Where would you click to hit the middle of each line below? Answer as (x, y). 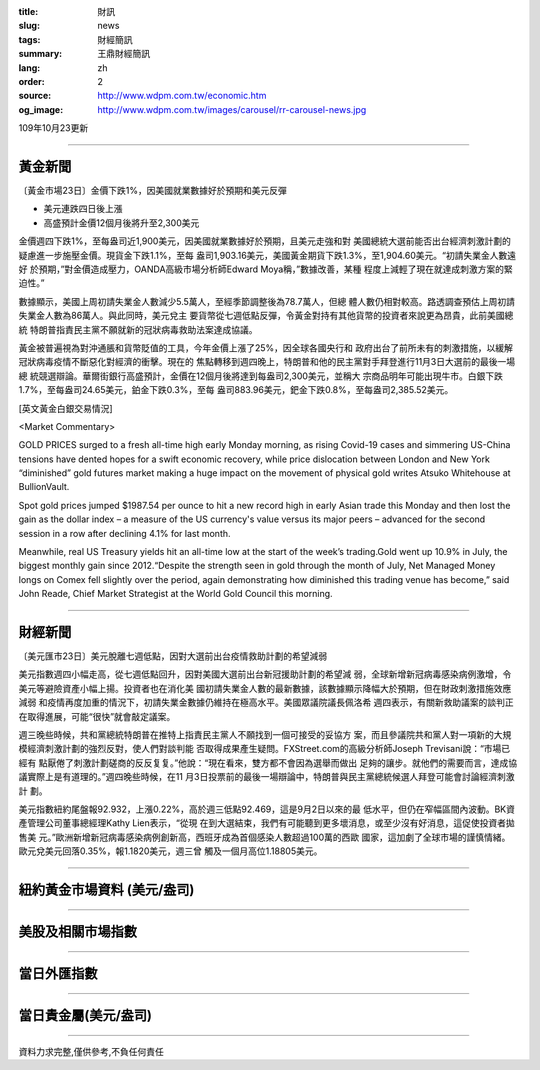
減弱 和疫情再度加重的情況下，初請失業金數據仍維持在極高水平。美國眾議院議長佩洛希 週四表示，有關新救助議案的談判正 (266, 702)
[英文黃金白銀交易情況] (66, 408)
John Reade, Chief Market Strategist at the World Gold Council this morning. (176, 594)
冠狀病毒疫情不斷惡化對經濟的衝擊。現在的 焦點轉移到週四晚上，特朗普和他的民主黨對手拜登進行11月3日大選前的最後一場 (266, 362)
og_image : (41, 109)
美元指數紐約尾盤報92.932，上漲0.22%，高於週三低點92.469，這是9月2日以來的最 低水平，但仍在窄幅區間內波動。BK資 (266, 809)
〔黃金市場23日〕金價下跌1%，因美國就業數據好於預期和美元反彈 (152, 191)
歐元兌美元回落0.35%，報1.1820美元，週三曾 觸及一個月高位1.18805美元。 (170, 851)
